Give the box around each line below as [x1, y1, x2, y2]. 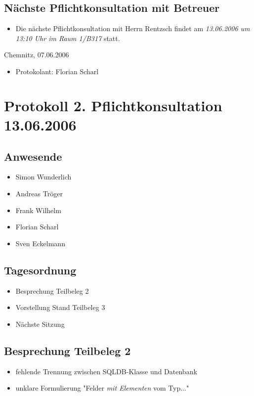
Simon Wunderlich [15, 172, 72, 182]
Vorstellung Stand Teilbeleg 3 [15, 302, 105, 312]
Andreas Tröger [15, 188, 63, 198]
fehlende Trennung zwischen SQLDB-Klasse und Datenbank [15, 366, 197, 376]
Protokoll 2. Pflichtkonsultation [4, 95, 222, 115]
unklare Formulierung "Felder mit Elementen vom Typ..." [15, 383, 189, 393]
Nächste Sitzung [15, 318, 65, 329]
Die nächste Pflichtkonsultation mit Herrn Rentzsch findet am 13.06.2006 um [15, 23, 250, 34]
